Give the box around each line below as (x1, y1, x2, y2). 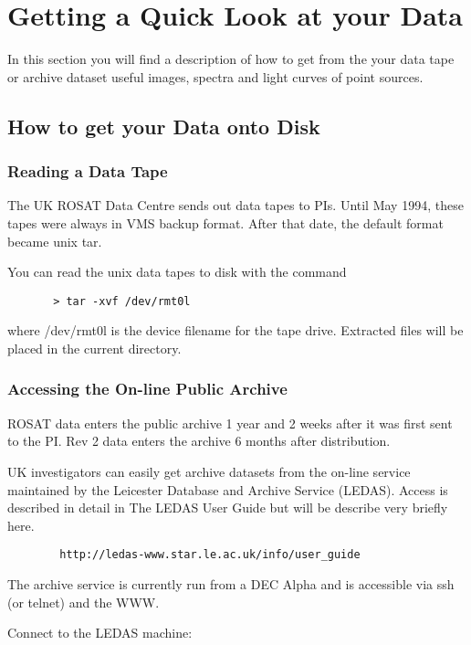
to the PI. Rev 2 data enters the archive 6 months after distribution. (7, 431, 391, 450)
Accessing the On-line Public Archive (7, 377, 288, 400)
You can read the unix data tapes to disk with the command (7, 262, 347, 281)
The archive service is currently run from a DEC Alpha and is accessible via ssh (7, 574, 455, 593)
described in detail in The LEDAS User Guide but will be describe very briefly (7, 498, 448, 517)
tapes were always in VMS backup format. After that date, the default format (7, 213, 444, 232)
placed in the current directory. (7, 338, 182, 357)
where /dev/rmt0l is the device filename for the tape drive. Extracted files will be (7, 321, 464, 340)
